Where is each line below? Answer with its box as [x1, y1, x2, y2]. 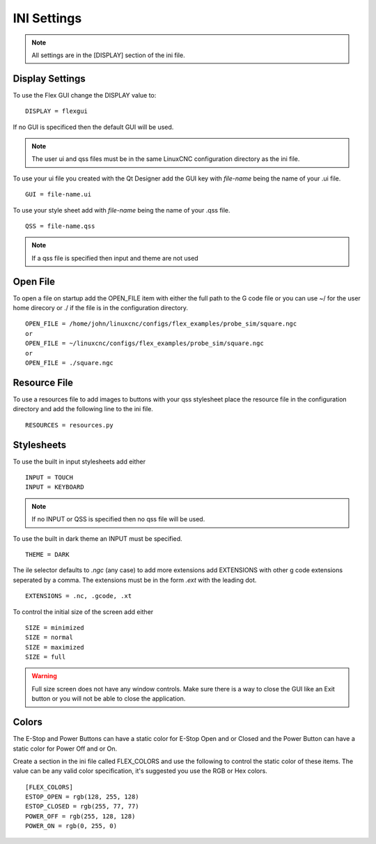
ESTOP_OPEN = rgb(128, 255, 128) [25, 793, 139, 801]
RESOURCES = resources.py [25, 421, 114, 429]
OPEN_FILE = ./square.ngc [25, 359, 114, 367]
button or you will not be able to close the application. [31, 694, 186, 703]
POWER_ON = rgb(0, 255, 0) [25, 822, 118, 830]
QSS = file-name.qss [25, 222, 95, 230]
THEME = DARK [25, 551, 70, 558]
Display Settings [13, 72, 86, 84]
